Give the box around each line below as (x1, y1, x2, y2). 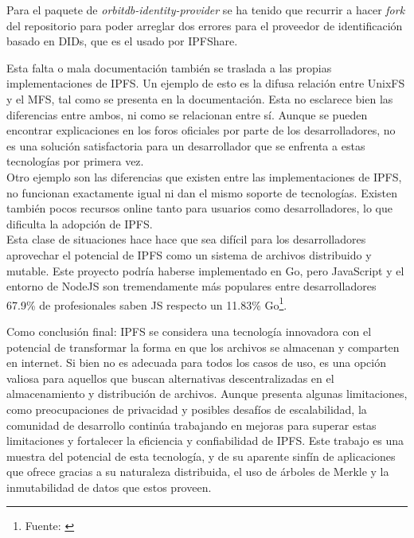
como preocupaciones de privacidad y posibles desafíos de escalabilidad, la (6, 400, 367, 417)
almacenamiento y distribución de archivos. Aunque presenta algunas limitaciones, (6, 385, 408, 402)
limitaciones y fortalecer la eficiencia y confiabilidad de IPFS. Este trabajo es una (6, 432, 404, 449)
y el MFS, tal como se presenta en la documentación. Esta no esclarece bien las (6, 90, 393, 107)
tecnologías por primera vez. (6, 153, 144, 170)
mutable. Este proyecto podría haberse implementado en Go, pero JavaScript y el (6, 262, 404, 279)
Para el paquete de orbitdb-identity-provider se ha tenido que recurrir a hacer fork (6, 2, 405, 18)
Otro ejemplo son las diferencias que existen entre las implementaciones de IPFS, (6, 168, 402, 185)
